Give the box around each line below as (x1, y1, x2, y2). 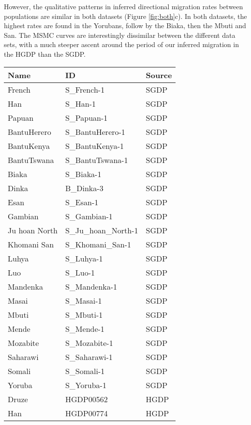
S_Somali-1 (65, 365, 105, 376)
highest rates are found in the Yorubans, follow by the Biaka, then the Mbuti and (4, 20, 246, 31)
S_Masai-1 (65, 294, 102, 306)
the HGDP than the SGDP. (4, 49, 86, 59)
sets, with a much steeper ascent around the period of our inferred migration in (4, 39, 239, 49)
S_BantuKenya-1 (65, 140, 124, 151)
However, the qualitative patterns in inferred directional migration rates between (4, 1, 243, 11)
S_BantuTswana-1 (65, 154, 128, 165)
